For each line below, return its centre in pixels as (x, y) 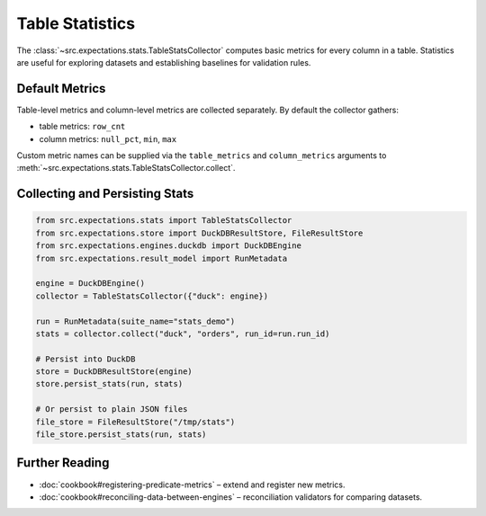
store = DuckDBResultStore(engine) (114, 372)
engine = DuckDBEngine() (90, 284)
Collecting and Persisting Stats (105, 194)
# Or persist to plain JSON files (112, 409)
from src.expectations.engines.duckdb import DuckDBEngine (168, 246)
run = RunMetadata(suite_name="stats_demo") (135, 321)
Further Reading (63, 463)
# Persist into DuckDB (85, 359)
